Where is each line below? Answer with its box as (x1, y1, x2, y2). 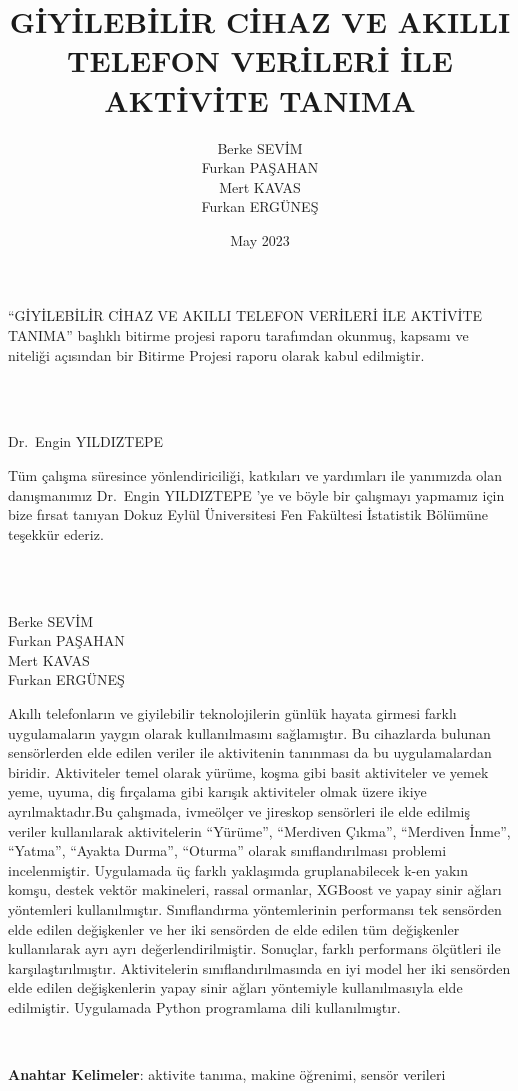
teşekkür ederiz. (8, 523, 104, 544)
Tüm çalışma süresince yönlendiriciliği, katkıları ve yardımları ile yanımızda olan (8, 465, 503, 486)
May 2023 (230, 229, 290, 250)
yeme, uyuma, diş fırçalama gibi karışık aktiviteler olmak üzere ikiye (8, 781, 427, 802)
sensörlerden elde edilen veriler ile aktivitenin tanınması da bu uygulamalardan (8, 742, 492, 763)
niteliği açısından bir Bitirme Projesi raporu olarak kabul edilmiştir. (8, 344, 425, 365)
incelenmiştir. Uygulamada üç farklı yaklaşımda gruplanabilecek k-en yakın (8, 859, 468, 880)
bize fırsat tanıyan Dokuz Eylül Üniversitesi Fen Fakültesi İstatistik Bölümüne (8, 504, 488, 525)
